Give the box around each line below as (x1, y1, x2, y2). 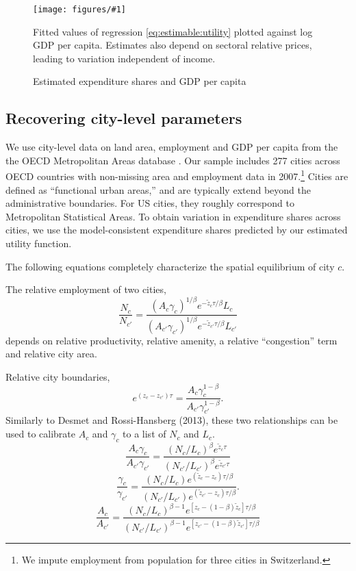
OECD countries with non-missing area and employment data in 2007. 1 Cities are (5, 167, 348, 183)
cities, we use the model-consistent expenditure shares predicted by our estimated (5, 223, 348, 237)
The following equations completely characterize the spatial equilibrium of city (5, 259, 335, 273)
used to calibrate (5, 427, 76, 441)
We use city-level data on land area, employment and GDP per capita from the (5, 140, 338, 154)
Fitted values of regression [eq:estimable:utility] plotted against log (33, 24, 313, 38)
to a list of (123, 427, 166, 441)
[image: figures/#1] (33, 5, 127, 14)
